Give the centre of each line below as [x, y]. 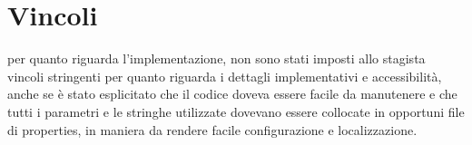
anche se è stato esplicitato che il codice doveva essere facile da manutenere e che [232, 94]
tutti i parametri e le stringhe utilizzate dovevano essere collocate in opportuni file [236, 111]
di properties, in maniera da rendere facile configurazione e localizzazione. [212, 129]
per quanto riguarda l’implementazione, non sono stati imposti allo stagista [216, 58]
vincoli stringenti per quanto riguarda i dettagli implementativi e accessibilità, [225, 76]
